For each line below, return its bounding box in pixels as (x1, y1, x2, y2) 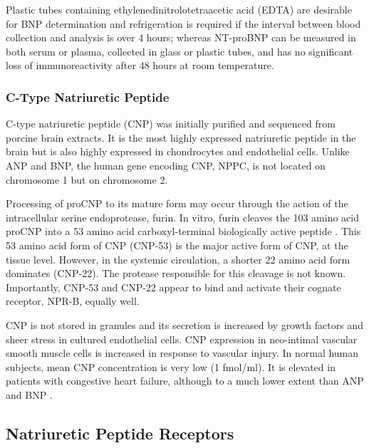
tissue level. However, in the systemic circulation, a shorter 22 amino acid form (6, 251, 350, 266)
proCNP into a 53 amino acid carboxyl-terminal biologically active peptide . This (6, 224, 361, 239)
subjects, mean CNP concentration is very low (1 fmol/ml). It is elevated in (6, 359, 336, 374)
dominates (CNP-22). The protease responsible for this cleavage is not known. (6, 266, 346, 281)
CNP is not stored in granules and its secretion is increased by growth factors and (6, 317, 363, 332)
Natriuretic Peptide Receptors (6, 422, 234, 444)
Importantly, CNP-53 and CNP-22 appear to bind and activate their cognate (6, 279, 341, 294)
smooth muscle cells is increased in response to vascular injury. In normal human (6, 345, 359, 360)
